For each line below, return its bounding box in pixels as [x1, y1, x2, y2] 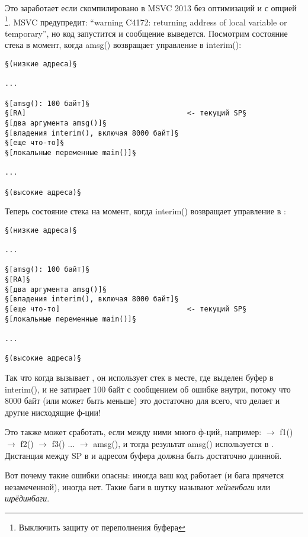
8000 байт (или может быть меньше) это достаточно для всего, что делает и [5, 394, 280, 407]
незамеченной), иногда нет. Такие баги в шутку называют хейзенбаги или [5, 480, 271, 493]
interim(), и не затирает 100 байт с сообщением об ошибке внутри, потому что [5, 382, 291, 395]
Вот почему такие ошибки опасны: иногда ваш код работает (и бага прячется [5, 469, 284, 481]
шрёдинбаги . [5, 492, 50, 504]
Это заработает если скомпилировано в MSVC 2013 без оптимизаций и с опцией [5, 2, 297, 14]
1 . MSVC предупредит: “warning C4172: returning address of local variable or [5, 14, 287, 28]
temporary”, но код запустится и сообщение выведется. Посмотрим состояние [5, 27, 288, 39]
